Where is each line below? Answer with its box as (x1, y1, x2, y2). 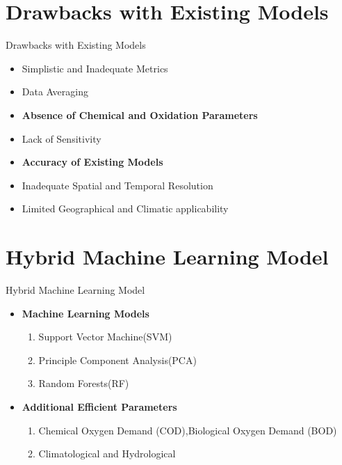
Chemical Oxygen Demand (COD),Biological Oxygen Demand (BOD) (38, 423, 337, 437)
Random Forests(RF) (38, 376, 129, 391)
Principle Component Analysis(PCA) (38, 352, 197, 367)
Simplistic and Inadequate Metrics (22, 61, 168, 75)
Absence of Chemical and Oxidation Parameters (22, 107, 258, 122)
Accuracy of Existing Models (22, 155, 163, 169)
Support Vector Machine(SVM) (38, 329, 172, 344)
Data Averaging (22, 84, 88, 99)
